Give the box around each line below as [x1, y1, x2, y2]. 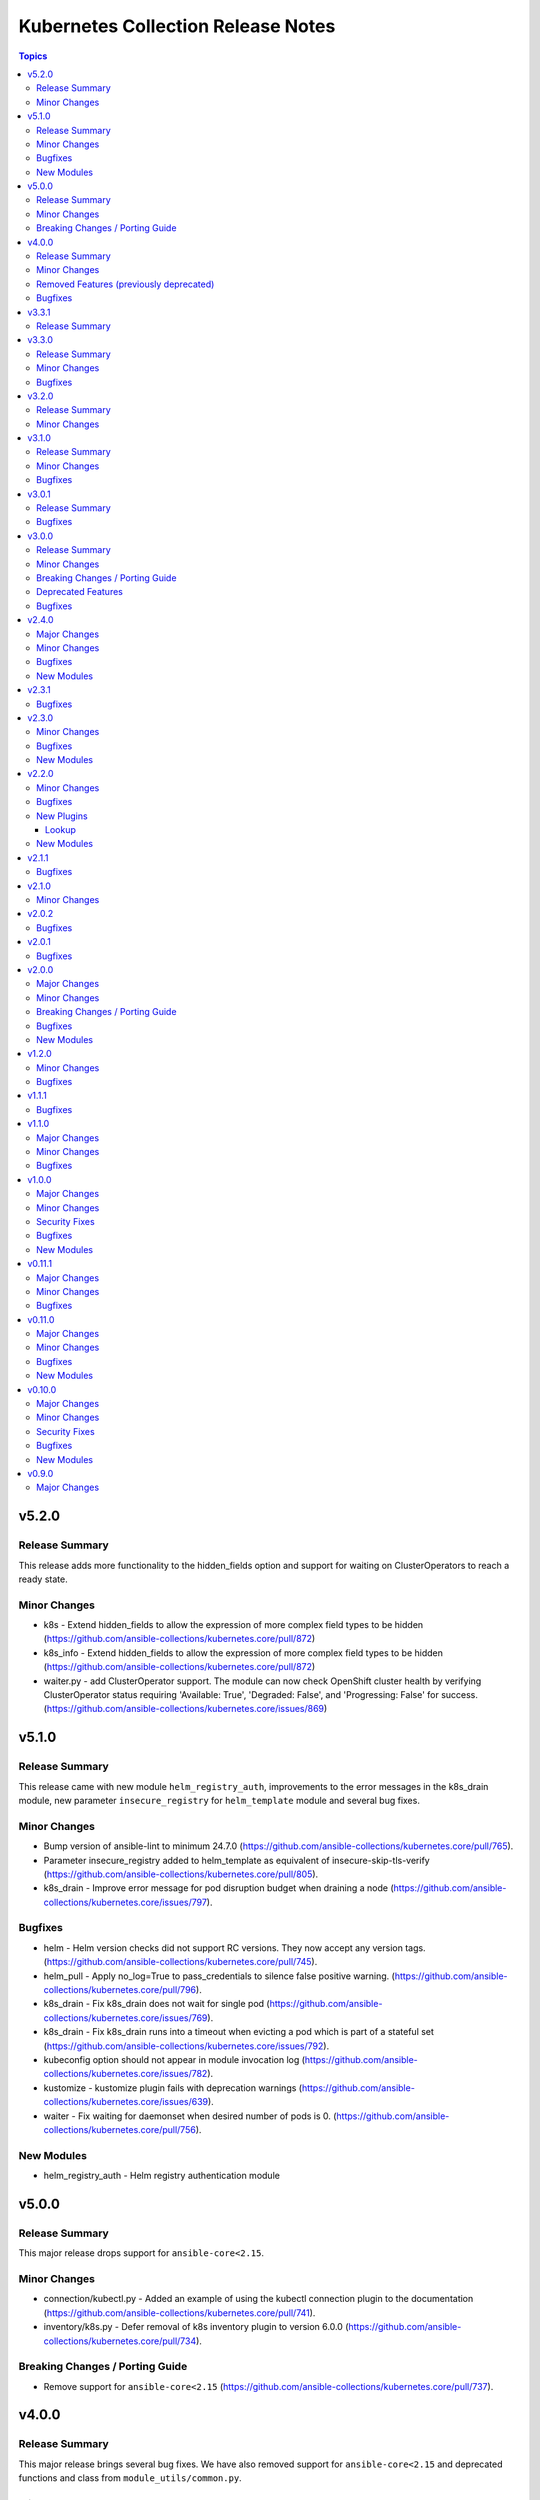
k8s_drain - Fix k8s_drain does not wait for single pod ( [43, 1998, 270, 2010]
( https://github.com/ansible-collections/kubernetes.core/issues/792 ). [43, 2040, 330, 2052]
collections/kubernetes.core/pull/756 [43, 2123, 197, 2135]
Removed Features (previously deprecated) [36, 278, 215, 290]
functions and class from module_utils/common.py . [18, 2472, 242, 2484]
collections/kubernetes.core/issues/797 [43, 1896, 207, 1908]
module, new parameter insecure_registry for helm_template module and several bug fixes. [18, 1794, 420, 1806]
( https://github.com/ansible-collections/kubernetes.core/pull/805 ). [43, 1868, 319, 1880]
